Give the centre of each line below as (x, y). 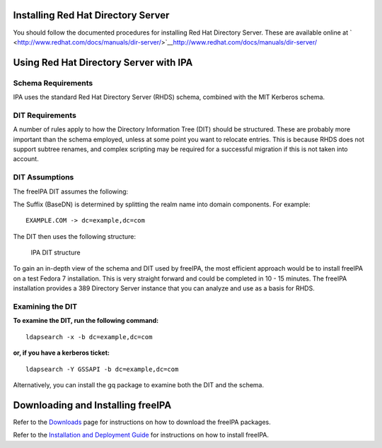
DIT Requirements (45, 115)
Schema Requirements (53, 83)
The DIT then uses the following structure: (74, 236)
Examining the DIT (45, 307)
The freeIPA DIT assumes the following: (71, 191)
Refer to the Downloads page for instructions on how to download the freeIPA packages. (142, 422)
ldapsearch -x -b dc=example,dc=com (89, 337)
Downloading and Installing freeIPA (92, 405)
